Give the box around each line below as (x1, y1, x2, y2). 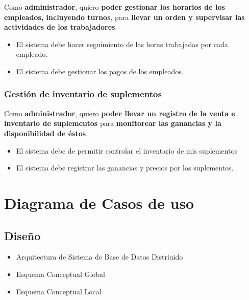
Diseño (4, 227, 41, 243)
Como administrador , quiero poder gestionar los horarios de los (4, 2, 225, 12)
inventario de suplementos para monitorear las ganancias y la (4, 118, 221, 128)
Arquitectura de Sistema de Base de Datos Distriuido (16, 251, 183, 262)
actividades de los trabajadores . (4, 22, 117, 32)
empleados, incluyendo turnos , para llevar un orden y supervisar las (4, 11, 245, 22)
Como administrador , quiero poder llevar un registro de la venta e (4, 108, 235, 118)
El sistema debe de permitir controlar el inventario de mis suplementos (16, 145, 237, 156)
